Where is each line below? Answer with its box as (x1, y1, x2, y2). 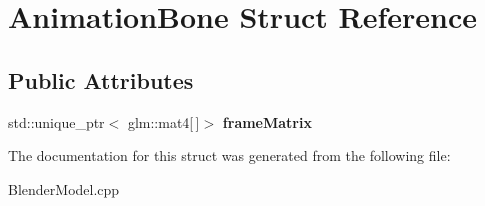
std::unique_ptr (8, 111, 105, 132)
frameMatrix (222, 111, 312, 132)
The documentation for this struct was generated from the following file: (8, 145, 451, 166)
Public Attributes (8, 64, 194, 95)
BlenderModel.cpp (8, 178, 120, 199)
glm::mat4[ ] (127, 111, 200, 132)
